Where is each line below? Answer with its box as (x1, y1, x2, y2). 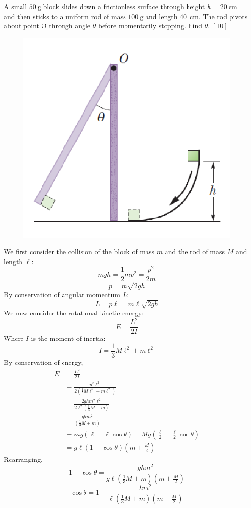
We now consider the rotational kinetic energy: (4, 308, 144, 318)
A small (4, 1, 27, 11)
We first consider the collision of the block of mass (4, 246, 155, 257)
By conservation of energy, (4, 357, 83, 367)
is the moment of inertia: (31, 333, 105, 343)
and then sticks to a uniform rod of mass (4, 11, 126, 21)
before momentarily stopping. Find (98, 21, 203, 31)
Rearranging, (4, 454, 42, 464)
